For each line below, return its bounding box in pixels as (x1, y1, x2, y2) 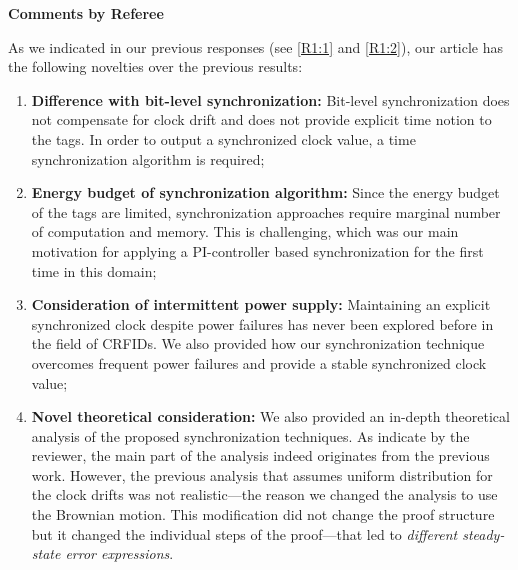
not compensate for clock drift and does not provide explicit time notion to (31, 109, 492, 130)
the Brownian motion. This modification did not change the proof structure (31, 504, 495, 525)
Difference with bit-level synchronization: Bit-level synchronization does (31, 89, 510, 110)
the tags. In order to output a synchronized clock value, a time (31, 128, 416, 149)
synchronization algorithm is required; (31, 148, 265, 169)
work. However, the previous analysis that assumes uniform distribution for (31, 464, 493, 485)
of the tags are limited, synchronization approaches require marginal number (31, 201, 501, 222)
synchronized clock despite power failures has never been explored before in (31, 313, 494, 334)
